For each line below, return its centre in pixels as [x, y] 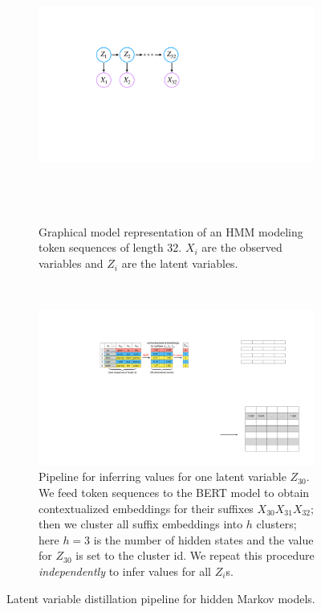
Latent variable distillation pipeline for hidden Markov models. [161, 598]
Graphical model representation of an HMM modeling [171, 231]
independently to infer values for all [125, 571]
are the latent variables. [180, 263]
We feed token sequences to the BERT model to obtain [174, 492]
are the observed [242, 247]
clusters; [276, 524]
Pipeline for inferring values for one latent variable [163, 476]
